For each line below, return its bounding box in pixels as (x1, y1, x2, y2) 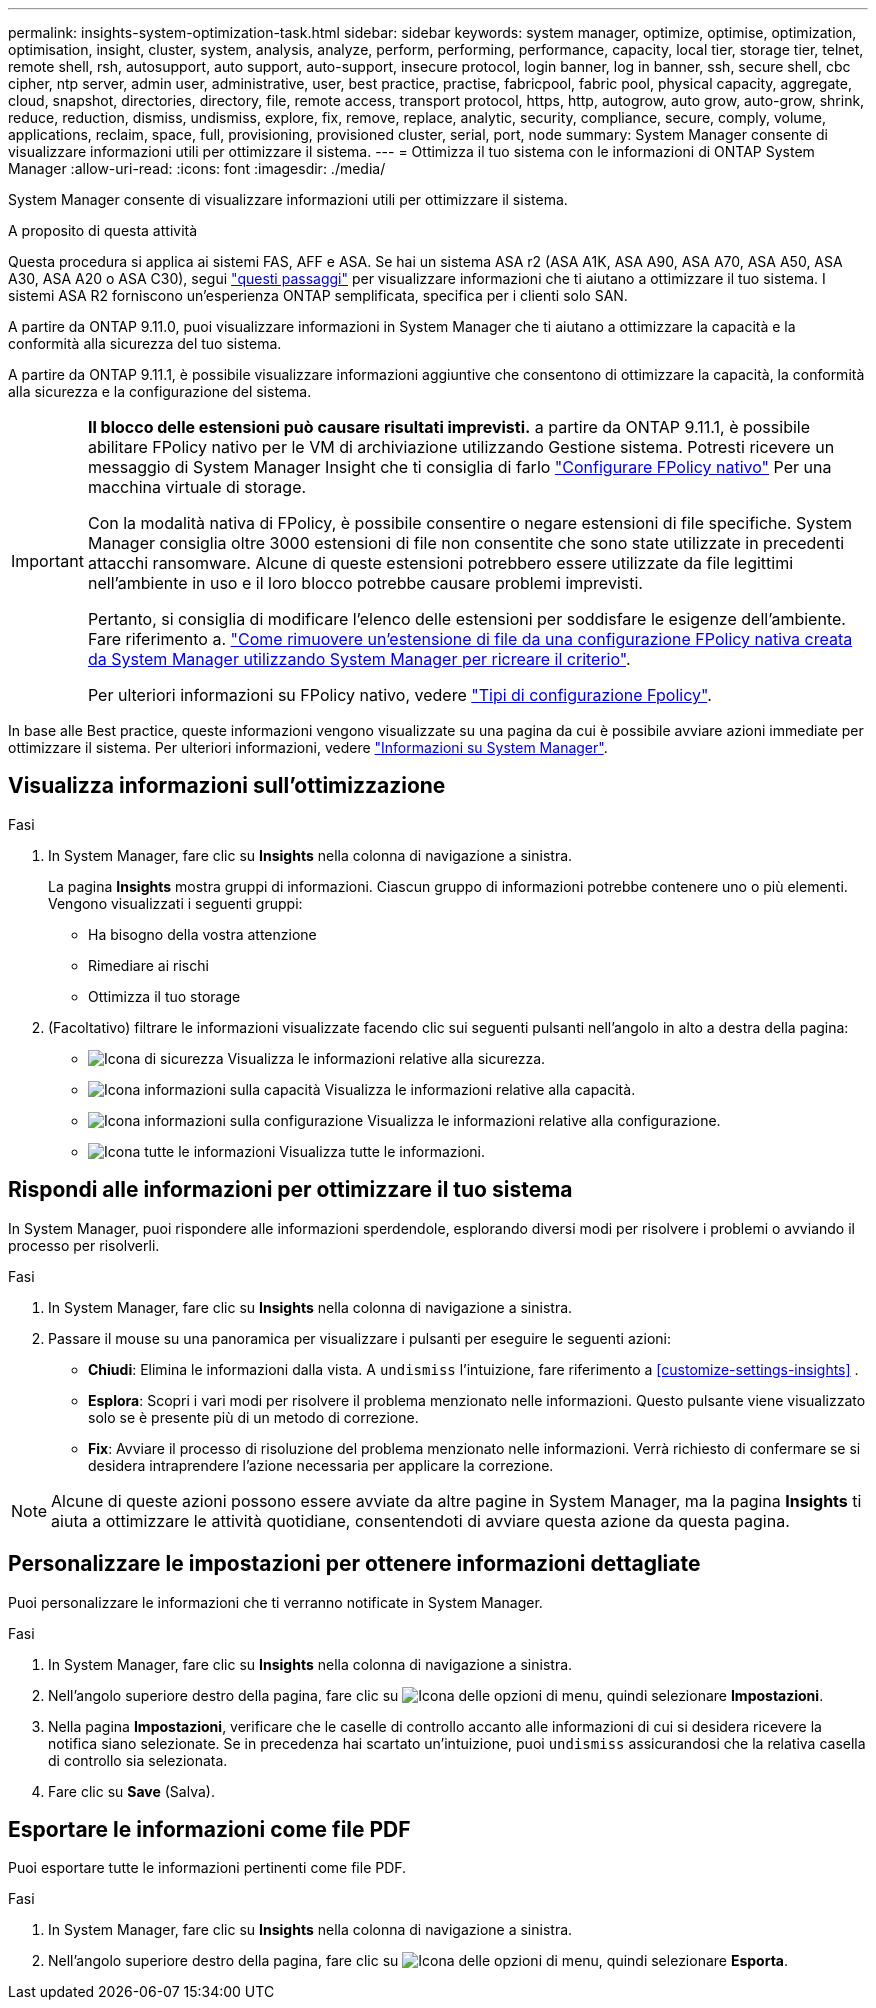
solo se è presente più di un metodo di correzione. (88, 1408, 419, 1426)
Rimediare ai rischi (88, 956, 209, 974)
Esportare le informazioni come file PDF (8, 1816, 411, 1842)
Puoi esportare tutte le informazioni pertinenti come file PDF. (8, 1859, 407, 1877)
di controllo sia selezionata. (48, 1751, 228, 1769)
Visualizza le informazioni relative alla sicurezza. (227, 1049, 546, 1067)
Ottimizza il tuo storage (88, 987, 241, 1005)
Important (11, 551, 84, 571)
